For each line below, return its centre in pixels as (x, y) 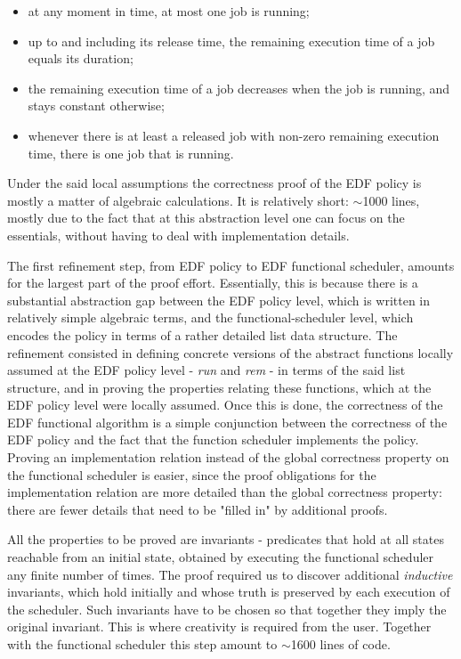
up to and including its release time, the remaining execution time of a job (231, 41)
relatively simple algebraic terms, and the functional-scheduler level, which (210, 317)
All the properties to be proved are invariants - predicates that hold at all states (226, 539)
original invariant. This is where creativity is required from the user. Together (219, 626)
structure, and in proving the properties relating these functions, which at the (219, 387)
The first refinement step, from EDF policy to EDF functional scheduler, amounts (231, 265)
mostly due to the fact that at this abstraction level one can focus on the (206, 218)
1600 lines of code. (340, 644)
